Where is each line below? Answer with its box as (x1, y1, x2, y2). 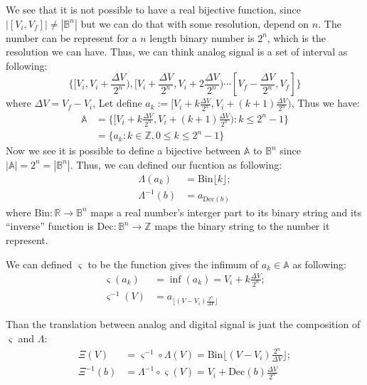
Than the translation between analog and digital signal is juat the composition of (6, 317, 361, 332)
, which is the (267, 30, 326, 45)
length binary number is (149, 30, 255, 45)
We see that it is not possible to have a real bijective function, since (6, 2, 301, 16)
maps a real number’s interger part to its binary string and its (90, 204, 361, 219)
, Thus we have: (291, 95, 360, 110)
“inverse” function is (6, 218, 94, 233)
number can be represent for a (6, 30, 137, 45)
